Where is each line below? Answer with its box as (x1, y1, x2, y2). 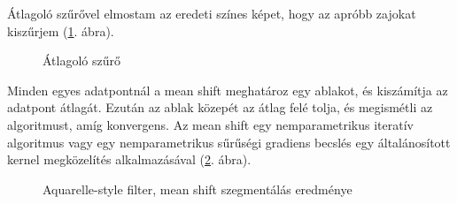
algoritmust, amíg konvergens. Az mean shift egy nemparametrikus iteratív (7, 115, 414, 133)
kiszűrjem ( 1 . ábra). (7, 21, 114, 40)
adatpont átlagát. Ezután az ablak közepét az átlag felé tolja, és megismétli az (7, 98, 433, 117)
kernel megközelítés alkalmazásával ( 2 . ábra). (7, 150, 252, 169)
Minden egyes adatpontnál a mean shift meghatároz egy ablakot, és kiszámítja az (7, 80, 448, 99)
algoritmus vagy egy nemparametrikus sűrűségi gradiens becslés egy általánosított (7, 132, 451, 151)
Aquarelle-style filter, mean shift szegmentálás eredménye (43, 179, 352, 198)
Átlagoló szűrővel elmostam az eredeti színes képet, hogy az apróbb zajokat (7, 4, 416, 22)
